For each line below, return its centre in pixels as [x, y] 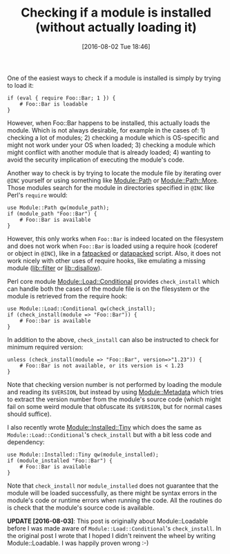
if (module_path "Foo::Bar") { [52, 213]
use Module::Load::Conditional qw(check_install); [82, 309]
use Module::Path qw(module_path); [58, 208]
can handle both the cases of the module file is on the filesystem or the [108, 289]
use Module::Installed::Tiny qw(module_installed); [83, 455]
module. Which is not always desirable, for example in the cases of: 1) [106, 130]
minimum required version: [45, 347]
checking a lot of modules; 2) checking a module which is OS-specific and [113, 137]
